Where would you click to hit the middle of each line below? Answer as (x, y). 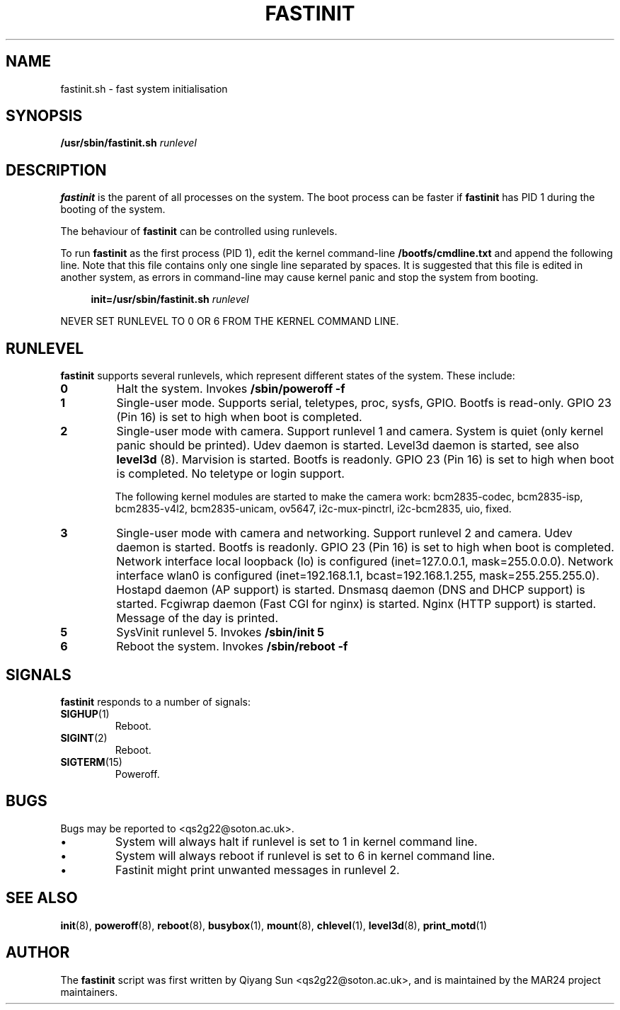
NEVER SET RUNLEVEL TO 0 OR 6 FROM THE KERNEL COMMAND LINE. (230, 321)
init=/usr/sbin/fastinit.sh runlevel (170, 299)
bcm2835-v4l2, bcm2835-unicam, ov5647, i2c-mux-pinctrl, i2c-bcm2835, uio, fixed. (313, 509)
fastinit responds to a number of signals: (156, 701)
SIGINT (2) (84, 738)
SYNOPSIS (44, 116)
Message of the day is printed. (197, 618)
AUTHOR (38, 953)
